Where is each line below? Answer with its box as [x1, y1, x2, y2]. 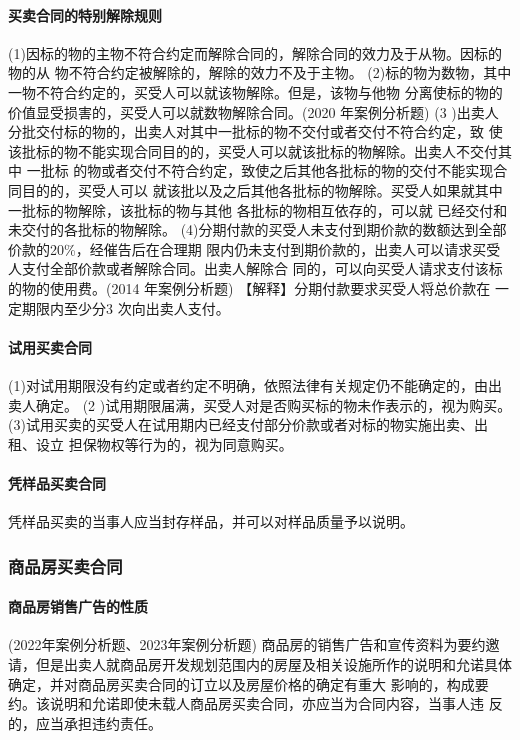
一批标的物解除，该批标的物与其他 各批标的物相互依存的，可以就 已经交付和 [8, 199, 508, 220]
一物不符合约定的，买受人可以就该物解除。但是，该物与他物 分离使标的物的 [8, 81, 503, 102]
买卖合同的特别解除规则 [8, 4, 162, 25]
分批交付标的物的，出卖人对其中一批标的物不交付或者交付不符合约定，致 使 [8, 121, 503, 142]
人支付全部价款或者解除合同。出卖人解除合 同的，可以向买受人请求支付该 [8, 258, 489, 279]
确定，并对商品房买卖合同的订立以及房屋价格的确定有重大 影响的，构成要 [8, 673, 489, 694]
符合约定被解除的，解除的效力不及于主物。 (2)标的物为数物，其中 [82, 62, 512, 83]
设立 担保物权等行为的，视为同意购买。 [35, 433, 293, 454]
